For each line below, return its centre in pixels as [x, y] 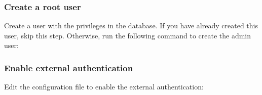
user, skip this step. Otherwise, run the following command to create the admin [128, 35]
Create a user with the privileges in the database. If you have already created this [131, 26]
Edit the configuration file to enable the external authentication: [104, 87]
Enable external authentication [69, 67]
